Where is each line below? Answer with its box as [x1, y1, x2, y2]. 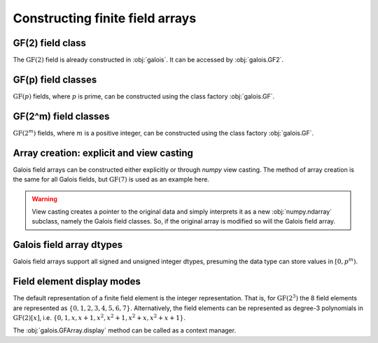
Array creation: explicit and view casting [13, 147, 194, 159]
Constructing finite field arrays [13, 10, 197, 26]
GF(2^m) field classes [13, 110, 110, 122]
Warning [31, 194, 57, 203]
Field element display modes [13, 276, 141, 288]
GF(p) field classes [13, 73, 97, 85]
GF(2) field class [13, 37, 87, 49]
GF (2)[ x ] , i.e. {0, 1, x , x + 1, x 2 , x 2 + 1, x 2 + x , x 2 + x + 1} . [13, 313, 185, 321]
